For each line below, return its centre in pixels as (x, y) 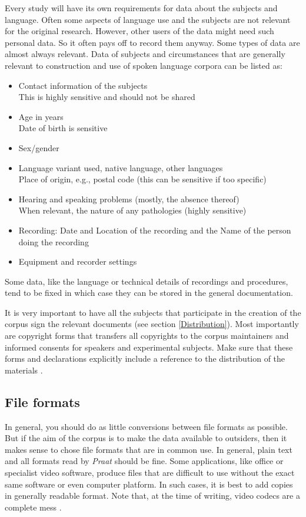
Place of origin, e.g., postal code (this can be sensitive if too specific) (142, 179)
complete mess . (33, 507)
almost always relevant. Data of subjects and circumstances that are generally (145, 54)
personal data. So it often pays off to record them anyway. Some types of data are (152, 42)
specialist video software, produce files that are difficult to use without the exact (150, 473)
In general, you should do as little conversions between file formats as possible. (146, 426)
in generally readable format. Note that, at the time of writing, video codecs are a (152, 496)
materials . (24, 370)
